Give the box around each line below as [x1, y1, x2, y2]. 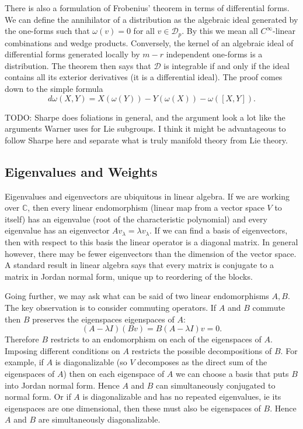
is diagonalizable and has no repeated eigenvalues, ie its [82, 390, 281, 403]
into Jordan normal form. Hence [5, 379, 120, 391]
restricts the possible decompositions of [131, 344, 272, 356]
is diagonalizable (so [55, 356, 127, 368]
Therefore [5, 333, 39, 345]
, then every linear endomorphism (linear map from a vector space [27, 201, 264, 214]
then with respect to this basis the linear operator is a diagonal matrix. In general [5, 235, 298, 248]
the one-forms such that [5, 25, 90, 37]
